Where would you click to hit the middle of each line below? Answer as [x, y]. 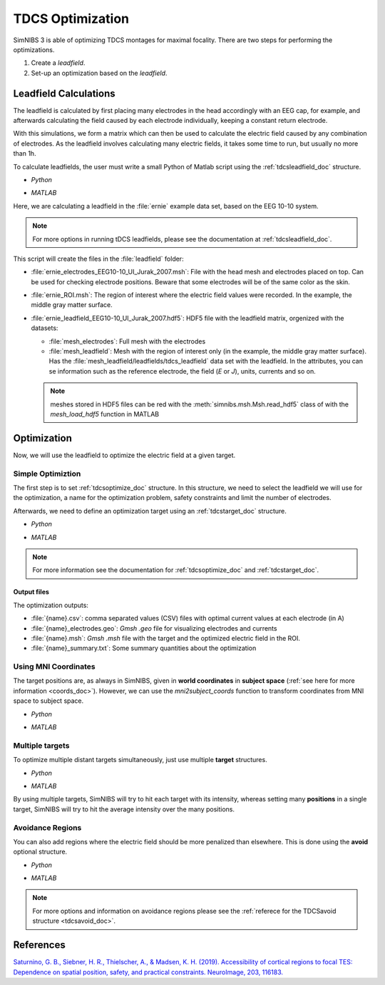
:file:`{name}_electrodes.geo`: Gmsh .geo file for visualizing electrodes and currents [154, 628]
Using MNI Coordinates [54, 666]
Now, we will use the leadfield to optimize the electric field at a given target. [124, 455]
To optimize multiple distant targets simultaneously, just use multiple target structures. [140, 760]
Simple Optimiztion [47, 474]
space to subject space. [48, 701]
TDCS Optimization [71, 19]
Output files [31, 592]
